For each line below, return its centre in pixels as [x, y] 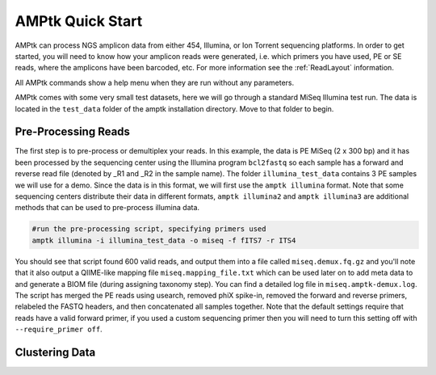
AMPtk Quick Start [79, 21]
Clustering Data [55, 352]
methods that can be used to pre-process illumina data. [107, 208]
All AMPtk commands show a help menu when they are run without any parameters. [155, 82]
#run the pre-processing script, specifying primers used [149, 229]
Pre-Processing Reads [73, 132]
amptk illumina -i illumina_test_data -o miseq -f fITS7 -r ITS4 [164, 240]
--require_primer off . [59, 329]
